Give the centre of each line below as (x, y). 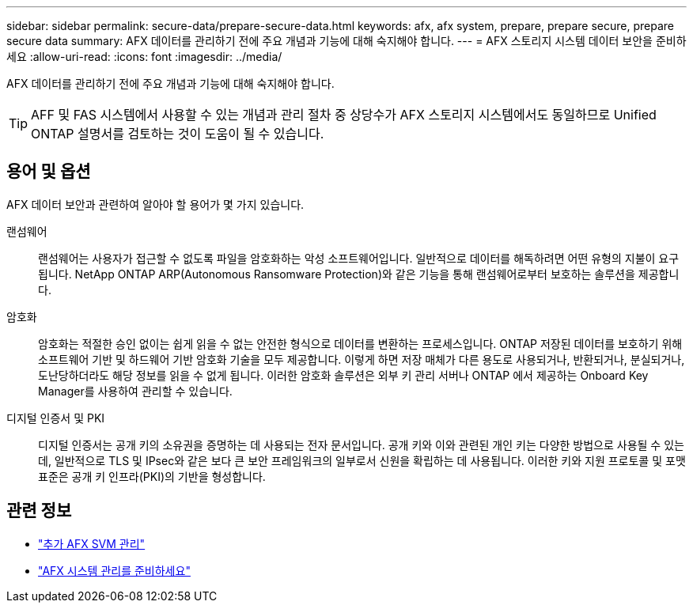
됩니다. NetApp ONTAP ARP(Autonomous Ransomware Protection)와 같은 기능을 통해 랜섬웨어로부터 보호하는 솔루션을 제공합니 (359, 274)
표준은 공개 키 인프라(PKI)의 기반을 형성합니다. (152, 476)
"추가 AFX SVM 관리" (92, 543)
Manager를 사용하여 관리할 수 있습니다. (135, 391)
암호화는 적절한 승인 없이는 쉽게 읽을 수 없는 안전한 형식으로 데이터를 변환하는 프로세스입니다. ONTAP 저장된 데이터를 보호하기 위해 (360, 343)
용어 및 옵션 (49, 172)
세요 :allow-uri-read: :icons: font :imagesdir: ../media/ (144, 57)
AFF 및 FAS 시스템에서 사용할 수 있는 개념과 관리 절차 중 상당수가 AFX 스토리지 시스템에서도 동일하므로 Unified (344, 115)
